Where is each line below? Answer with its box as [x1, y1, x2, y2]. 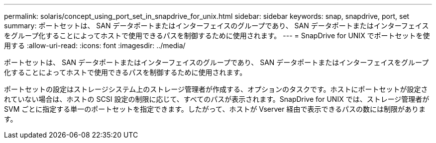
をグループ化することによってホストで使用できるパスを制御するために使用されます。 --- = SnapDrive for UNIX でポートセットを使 [4, 31, 430, 40]
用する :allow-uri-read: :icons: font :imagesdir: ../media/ [4, 41, 186, 50]
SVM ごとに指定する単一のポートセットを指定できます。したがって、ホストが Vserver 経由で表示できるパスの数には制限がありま [4, 105, 426, 113]
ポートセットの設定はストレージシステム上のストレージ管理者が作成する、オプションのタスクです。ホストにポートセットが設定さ [4, 85, 428, 93]
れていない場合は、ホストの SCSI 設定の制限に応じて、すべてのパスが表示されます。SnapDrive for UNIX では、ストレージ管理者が [4, 95, 430, 103]
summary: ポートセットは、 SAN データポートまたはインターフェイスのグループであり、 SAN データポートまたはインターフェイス [4, 21, 429, 30]
